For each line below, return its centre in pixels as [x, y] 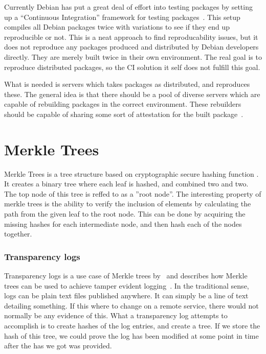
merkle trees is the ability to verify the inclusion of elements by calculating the [128, 204]
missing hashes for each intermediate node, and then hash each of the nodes [123, 223]
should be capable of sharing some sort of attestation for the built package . [124, 114]
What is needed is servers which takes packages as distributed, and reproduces [127, 84]
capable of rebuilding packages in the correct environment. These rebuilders [123, 104]
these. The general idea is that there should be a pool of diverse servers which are [132, 94]
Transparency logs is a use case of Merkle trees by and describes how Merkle [126, 276]
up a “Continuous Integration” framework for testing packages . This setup [122, 17]
